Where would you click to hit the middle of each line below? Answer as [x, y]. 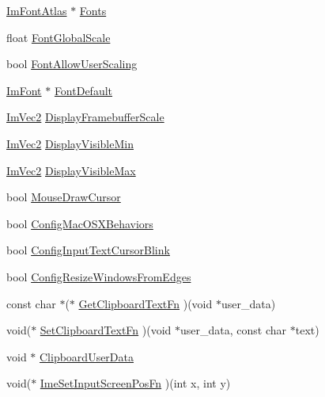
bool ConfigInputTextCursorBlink [88, 250]
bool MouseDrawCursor [64, 197]
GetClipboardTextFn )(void [145, 303]
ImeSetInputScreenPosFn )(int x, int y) [135, 383]
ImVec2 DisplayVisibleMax [71, 170]
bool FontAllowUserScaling [72, 64]
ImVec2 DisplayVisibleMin [70, 143]
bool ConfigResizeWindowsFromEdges [99, 276]
